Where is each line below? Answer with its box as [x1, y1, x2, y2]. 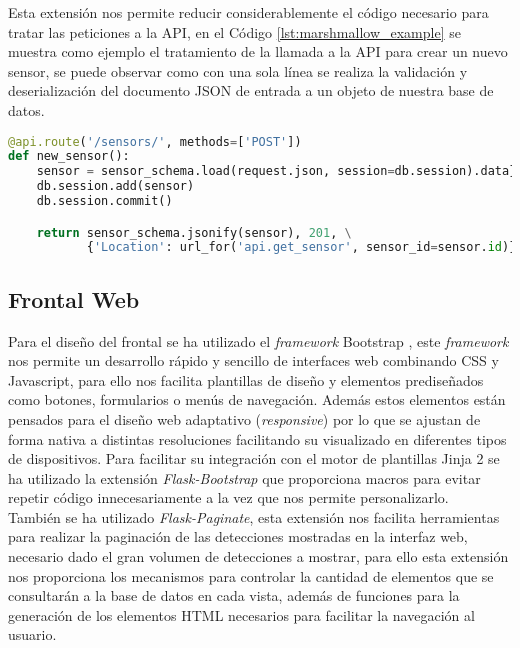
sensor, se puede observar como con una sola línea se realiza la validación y [8, 60, 468, 81]
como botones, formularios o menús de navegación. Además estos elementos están [8, 389, 506, 410]
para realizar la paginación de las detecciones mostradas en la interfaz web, [8, 526, 468, 547]
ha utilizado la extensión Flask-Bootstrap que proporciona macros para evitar [8, 467, 481, 488]
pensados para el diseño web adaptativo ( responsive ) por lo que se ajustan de [8, 408, 481, 429]
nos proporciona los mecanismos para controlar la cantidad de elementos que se [8, 565, 494, 586]
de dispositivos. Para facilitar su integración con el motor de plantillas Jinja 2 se [8, 448, 500, 469]
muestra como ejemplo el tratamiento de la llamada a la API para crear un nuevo [8, 41, 508, 62]
